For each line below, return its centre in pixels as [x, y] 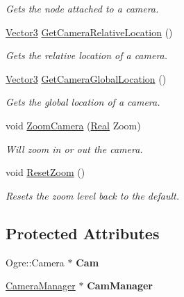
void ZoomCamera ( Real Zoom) [73, 125]
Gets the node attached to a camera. [82, 8]
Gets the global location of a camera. [83, 102]
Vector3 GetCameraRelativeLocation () [89, 32]
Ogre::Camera [35, 262]
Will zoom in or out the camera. [74, 148]
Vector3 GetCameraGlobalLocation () [86, 78]
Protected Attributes [83, 233]
